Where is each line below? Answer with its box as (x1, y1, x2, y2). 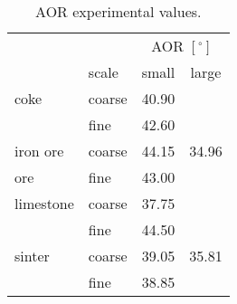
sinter (14, 245, 50, 266)
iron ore (14, 140, 64, 161)
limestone (14, 193, 74, 214)
